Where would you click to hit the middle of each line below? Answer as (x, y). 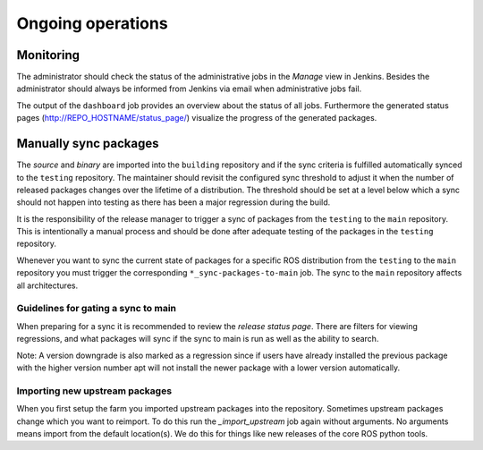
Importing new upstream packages (94, 391)
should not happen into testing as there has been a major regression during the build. (174, 202)
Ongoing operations (93, 23)
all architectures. (47, 285)
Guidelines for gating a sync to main (97, 309)
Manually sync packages (88, 144)
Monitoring (48, 55)
